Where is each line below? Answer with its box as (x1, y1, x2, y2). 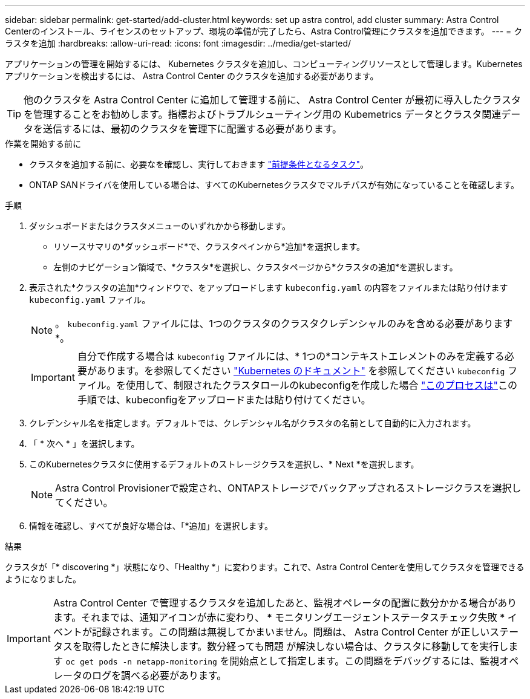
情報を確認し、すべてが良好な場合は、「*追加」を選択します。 (29, 521, 273, 531)
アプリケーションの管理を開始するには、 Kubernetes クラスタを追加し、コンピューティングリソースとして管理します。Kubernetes (5, 59, 523, 69)
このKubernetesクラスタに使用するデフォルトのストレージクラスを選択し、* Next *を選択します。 (29, 459, 419, 469)
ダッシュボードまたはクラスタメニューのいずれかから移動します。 (29, 221, 290, 231)
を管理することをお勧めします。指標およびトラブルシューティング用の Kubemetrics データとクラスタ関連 (24, 108, 502, 120)
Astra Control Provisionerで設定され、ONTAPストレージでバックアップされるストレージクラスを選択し (55, 482, 522, 494)
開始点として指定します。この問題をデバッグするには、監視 (229, 655, 500, 667)
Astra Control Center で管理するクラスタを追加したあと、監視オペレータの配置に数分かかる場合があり (53, 597, 517, 609)
